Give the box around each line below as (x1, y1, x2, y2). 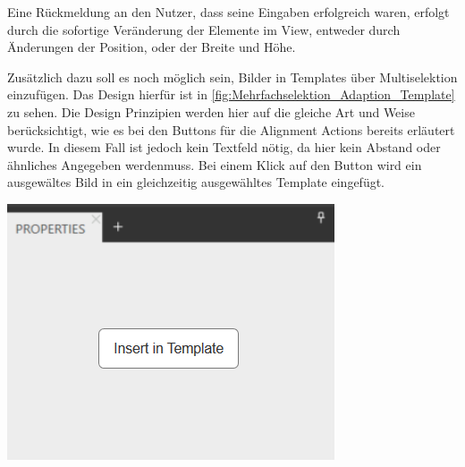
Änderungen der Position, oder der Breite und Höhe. (7, 38, 296, 56)
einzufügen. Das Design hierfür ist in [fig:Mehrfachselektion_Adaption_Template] (7, 85, 455, 104)
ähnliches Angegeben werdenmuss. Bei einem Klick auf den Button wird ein (7, 155, 422, 174)
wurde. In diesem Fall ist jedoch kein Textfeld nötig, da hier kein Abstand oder (7, 138, 441, 157)
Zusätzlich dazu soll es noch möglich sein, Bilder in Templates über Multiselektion (7, 67, 458, 86)
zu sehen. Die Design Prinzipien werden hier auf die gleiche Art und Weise (7, 102, 415, 121)
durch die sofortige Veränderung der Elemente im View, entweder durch (7, 20, 401, 38)
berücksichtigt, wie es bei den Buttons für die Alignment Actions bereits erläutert (7, 120, 455, 139)
